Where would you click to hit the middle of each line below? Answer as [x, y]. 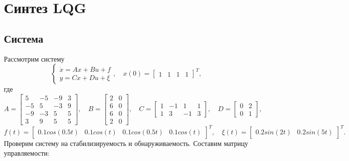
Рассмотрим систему [34, 58]
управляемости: [27, 153]
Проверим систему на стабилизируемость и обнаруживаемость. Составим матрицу [126, 143]
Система [24, 38]
